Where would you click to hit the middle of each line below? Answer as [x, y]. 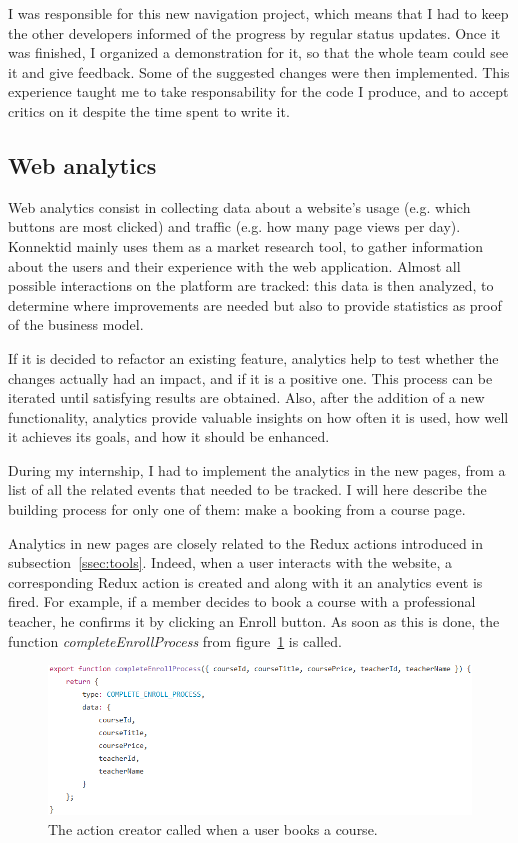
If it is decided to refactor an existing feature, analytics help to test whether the [253, 357]
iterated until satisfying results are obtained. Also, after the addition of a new [246, 397]
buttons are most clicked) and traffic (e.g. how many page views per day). [234, 226]
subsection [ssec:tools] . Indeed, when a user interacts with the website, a [230, 562]
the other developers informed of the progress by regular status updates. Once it [254, 32]
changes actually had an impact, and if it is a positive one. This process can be [250, 377]
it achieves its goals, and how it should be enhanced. [169, 436]
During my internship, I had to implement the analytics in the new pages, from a [257, 469]
